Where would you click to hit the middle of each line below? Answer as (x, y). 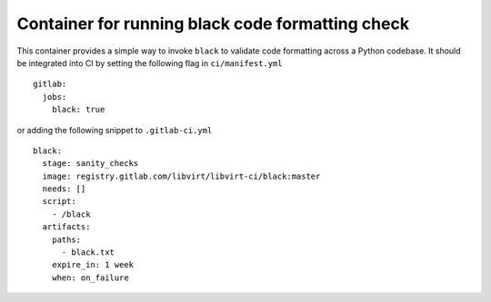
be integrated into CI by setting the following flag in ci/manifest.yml (150, 63)
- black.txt (88, 253)
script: (59, 201)
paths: (66, 239)
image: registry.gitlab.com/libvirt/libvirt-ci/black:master (181, 176)
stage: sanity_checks (90, 164)
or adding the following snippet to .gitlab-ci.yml (115, 130)
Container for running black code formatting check (213, 24)
